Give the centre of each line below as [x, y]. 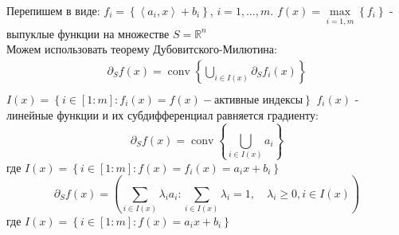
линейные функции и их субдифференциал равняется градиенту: [162, 114]
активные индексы [258, 101]
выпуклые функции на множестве [88, 33]
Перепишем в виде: [53, 10]
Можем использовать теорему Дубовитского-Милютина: [142, 49]
